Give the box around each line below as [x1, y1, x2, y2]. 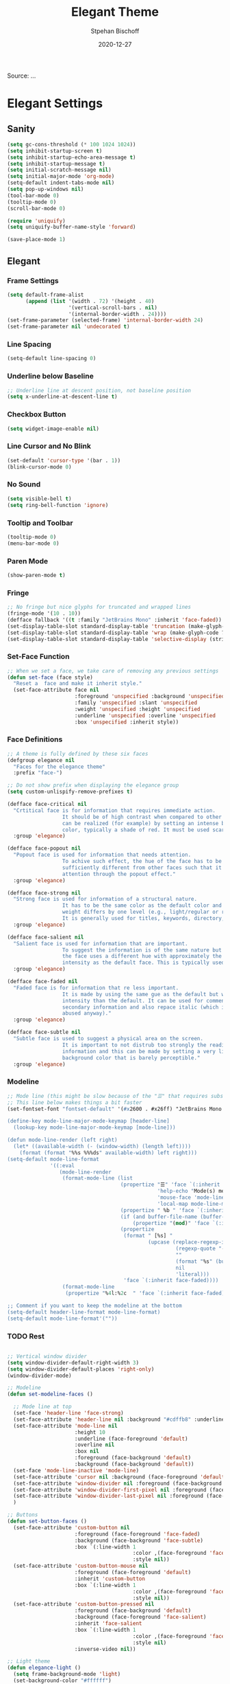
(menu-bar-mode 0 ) [7, 540, 60, 547]
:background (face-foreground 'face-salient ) [74, 1614, 207, 1621]
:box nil [74, 1448, 99, 1455]
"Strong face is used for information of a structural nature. [13, 896, 197, 903]
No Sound [7, 480, 41, 489]
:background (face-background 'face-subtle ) [74, 1537, 204, 1544]
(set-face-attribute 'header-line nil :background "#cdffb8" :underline [13, 1416, 225, 1423]
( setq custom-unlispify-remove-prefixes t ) [7, 788, 133, 796]
